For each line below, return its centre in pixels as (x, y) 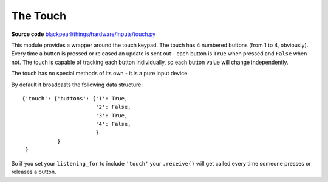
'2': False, (113, 107)
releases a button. (34, 172)
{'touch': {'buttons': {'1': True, (75, 98)
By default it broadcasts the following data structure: (77, 85)
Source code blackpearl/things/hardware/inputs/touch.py (84, 34)
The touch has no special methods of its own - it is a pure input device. (100, 74)
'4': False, (113, 124)
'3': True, (111, 115)
